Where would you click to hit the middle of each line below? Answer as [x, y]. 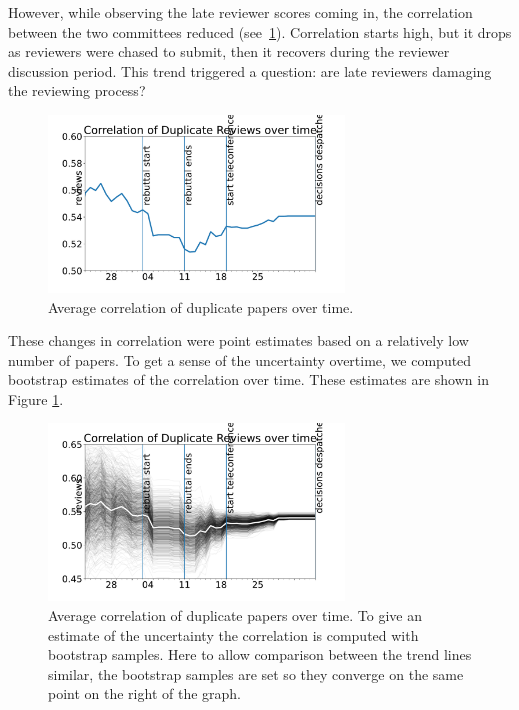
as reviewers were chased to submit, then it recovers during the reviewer [229, 51]
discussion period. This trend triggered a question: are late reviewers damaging [250, 70]
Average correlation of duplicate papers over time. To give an [235, 615]
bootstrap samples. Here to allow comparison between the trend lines [260, 654]
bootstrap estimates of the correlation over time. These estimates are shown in [248, 379]
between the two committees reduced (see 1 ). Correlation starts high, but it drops [260, 31]
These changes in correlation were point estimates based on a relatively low [238, 340]
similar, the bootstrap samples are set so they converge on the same [256, 673]
